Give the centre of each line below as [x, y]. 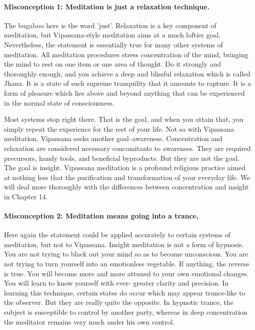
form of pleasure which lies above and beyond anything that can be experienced [125, 92]
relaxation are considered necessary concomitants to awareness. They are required [127, 148]
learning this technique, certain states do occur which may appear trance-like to [125, 292]
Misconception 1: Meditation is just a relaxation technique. [107, 6]
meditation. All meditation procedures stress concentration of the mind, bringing [126, 54]
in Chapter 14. [26, 196]
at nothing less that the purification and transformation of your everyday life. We [127, 177]
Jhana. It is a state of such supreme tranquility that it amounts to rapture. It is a [127, 83]
